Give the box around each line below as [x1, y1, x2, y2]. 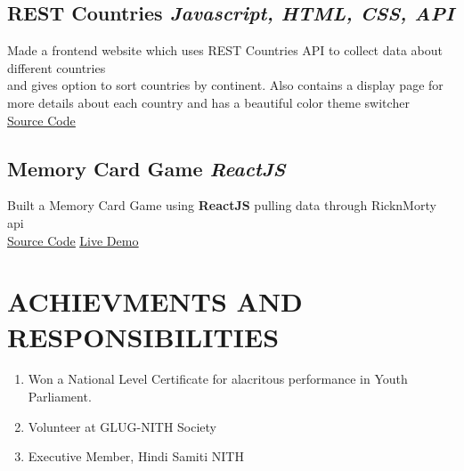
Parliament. [28, 387, 92, 406]
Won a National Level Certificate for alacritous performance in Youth [28, 369, 408, 388]
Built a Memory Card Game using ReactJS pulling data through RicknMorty [7, 196, 436, 215]
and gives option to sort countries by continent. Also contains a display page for [7, 76, 444, 94]
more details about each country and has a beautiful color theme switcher [7, 93, 410, 111]
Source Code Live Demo [7, 231, 139, 249]
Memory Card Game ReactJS [7, 154, 286, 182]
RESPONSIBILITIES [7, 318, 280, 354]
